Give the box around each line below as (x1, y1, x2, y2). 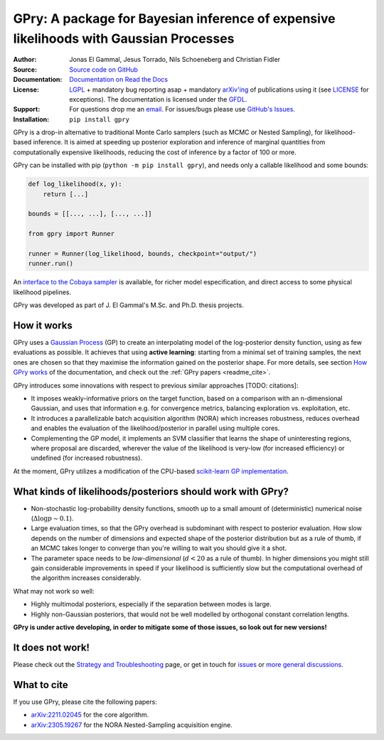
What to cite (13, 679, 69, 691)
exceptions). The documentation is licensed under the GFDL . (69, 95, 247, 103)
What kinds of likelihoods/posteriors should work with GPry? (13, 486, 289, 498)
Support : (13, 105, 41, 114)
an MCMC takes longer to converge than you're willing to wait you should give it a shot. (31, 544, 287, 552)
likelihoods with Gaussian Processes (13, 31, 235, 46)
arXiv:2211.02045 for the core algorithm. (31, 711, 149, 719)
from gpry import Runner (28, 230, 115, 238)
